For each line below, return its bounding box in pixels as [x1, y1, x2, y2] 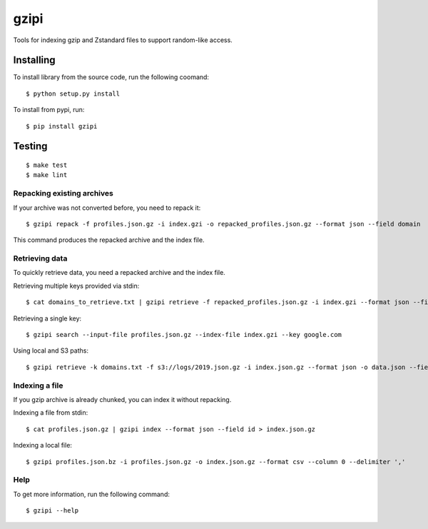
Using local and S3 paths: [13, 346, 89, 355]
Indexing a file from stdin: [13, 408, 88, 417]
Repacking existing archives [13, 188, 113, 198]
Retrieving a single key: [13, 314, 82, 323]
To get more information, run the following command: [13, 490, 170, 498]
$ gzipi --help [26, 507, 79, 515]
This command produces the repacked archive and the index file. [13, 236, 205, 244]
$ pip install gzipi [26, 122, 98, 130]
